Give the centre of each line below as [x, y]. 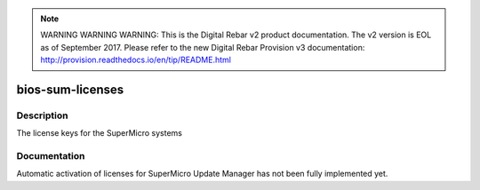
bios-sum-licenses [70, 89]
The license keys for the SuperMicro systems [99, 133]
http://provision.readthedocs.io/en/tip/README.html [136, 60]
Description [42, 115]
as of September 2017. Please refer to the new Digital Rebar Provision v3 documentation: [203, 47]
